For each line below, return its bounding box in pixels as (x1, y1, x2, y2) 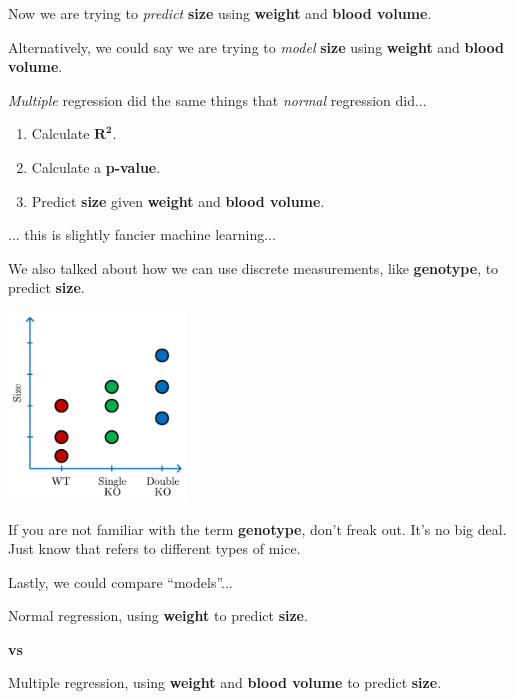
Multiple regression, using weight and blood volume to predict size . (8, 672, 442, 693)
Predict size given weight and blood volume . (31, 190, 325, 211)
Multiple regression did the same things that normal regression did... (8, 89, 427, 110)
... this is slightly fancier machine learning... (8, 224, 276, 245)
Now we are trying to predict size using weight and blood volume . (8, 3, 432, 23)
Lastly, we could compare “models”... (8, 571, 233, 592)
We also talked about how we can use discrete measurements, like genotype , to (8, 257, 499, 278)
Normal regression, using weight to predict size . (8, 605, 308, 626)
